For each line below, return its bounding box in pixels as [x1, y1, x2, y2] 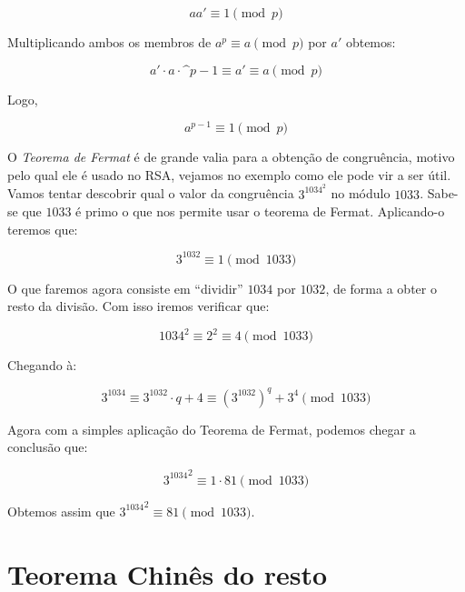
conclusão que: [7, 437, 88, 457]
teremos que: [7, 219, 78, 238]
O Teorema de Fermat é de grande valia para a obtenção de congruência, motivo [7, 147, 455, 166]
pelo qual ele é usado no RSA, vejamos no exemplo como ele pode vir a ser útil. [7, 165, 451, 184]
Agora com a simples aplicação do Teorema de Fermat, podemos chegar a [7, 419, 416, 438]
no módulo [331, 184, 391, 203]
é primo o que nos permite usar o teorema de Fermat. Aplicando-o [75, 202, 445, 221]
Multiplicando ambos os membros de [7, 33, 212, 51]
